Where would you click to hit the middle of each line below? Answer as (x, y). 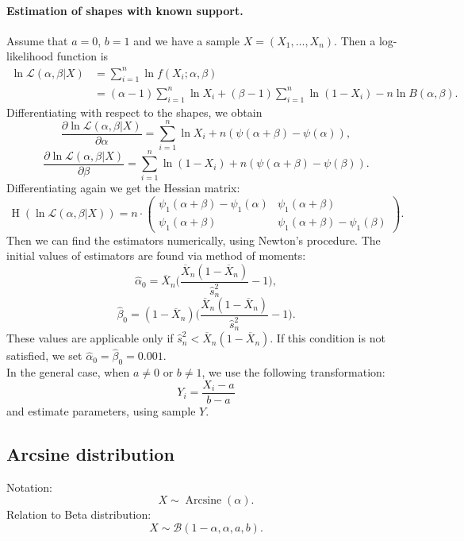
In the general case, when (68, 372)
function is (82, 56)
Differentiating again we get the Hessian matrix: (123, 188)
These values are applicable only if (90, 338)
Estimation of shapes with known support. (125, 10)
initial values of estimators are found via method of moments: (156, 255)
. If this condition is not (328, 338)
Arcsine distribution (90, 453)
